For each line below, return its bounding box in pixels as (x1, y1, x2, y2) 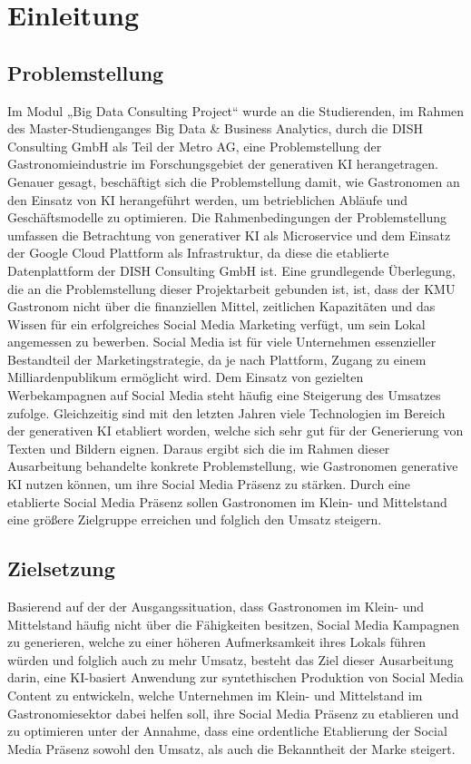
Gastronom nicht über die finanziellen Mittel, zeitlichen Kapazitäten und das (7, 297, 436, 316)
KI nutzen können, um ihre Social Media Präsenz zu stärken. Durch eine (7, 475, 411, 494)
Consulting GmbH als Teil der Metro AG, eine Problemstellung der (7, 136, 382, 155)
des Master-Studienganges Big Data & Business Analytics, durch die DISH (7, 119, 423, 138)
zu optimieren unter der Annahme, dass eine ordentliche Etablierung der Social (7, 721, 447, 740)
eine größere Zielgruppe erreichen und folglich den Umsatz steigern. (7, 510, 382, 529)
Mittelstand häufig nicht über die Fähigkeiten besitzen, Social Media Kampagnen (7, 614, 459, 633)
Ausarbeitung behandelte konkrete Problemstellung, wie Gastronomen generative (7, 456, 458, 475)
